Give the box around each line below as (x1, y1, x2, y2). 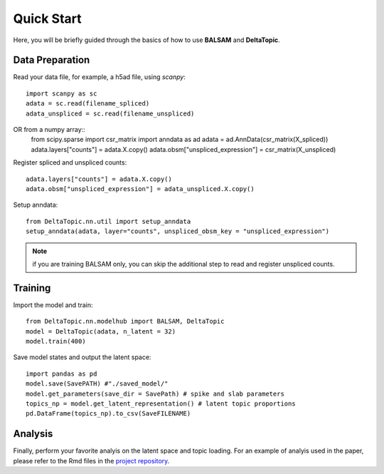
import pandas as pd (26, 369, 97, 378)
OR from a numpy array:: (13, 125, 85, 134)
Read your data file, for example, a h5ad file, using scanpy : (13, 73, 186, 81)
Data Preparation (13, 54, 90, 66)
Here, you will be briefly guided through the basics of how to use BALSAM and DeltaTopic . (13, 36, 280, 44)
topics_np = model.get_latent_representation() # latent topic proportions (26, 399, 296, 408)
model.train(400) (26, 337, 86, 345)
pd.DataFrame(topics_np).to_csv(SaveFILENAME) (26, 410, 191, 418)
